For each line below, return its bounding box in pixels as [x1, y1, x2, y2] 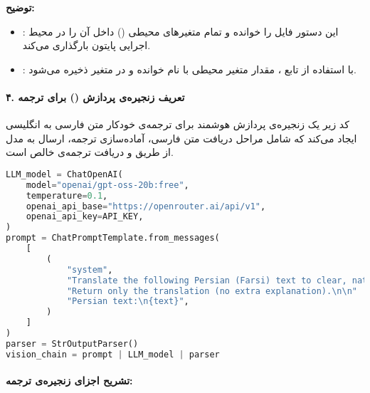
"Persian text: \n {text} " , [66, 296, 189, 307]
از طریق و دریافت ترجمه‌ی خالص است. [6, 145, 174, 159]
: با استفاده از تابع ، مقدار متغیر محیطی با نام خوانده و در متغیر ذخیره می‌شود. [22, 61, 356, 76]
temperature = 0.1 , [26, 190, 108, 201]
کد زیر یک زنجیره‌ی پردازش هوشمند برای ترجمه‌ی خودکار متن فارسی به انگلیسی [6, 117, 349, 132]
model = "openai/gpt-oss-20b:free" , [26, 179, 189, 190]
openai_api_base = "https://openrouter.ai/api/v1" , [26, 201, 266, 211]
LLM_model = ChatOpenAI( [6, 169, 123, 179]
